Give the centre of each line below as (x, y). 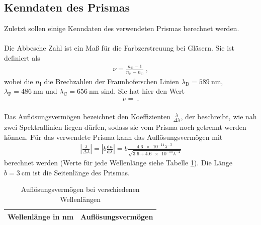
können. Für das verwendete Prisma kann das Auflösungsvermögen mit (113, 137)
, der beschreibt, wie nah (219, 117)
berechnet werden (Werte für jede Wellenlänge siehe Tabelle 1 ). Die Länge (118, 163)
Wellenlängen (80, 199)
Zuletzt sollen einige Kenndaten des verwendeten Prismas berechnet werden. (122, 28)
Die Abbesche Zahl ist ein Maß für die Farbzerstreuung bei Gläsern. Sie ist (119, 48)
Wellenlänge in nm (41, 216)
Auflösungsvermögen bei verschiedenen (80, 189)
